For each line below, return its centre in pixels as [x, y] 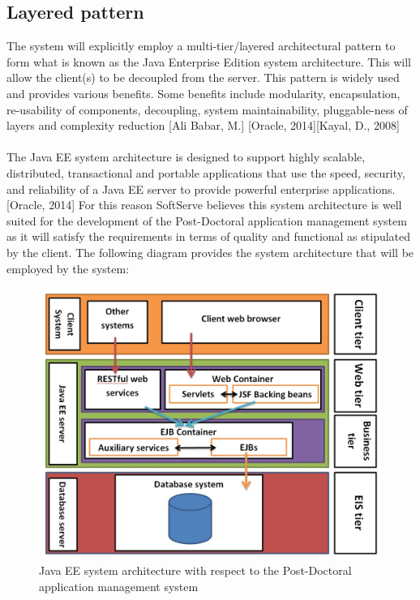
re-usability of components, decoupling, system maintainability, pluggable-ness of [207, 109]
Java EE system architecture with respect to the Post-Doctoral [195, 570]
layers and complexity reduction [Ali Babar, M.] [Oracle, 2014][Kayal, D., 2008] [203, 125]
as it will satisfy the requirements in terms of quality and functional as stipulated [209, 236]
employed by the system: [68, 268]
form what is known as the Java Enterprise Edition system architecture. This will [209, 61]
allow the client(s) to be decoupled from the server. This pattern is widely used [203, 77]
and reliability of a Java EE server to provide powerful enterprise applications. [201, 189]
